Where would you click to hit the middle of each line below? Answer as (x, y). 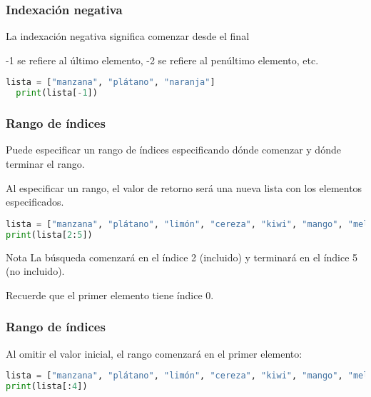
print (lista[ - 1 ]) (57, 93)
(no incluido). (35, 271)
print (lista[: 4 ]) (47, 386)
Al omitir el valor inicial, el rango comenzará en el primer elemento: (154, 353)
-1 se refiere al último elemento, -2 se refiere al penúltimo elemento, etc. (162, 60)
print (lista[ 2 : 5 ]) (49, 235)
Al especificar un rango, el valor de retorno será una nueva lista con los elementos (184, 187)
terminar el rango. (45, 163)
